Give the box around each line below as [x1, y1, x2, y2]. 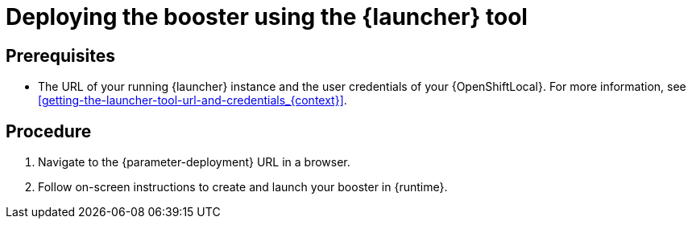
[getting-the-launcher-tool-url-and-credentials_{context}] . [38, 93, 347, 108]
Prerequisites [6, 45, 115, 66]
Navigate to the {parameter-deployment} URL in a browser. [38, 155, 350, 170]
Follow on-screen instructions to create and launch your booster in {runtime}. [38, 180, 448, 194]
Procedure [6, 121, 92, 141]
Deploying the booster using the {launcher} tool [6, 3, 528, 31]
